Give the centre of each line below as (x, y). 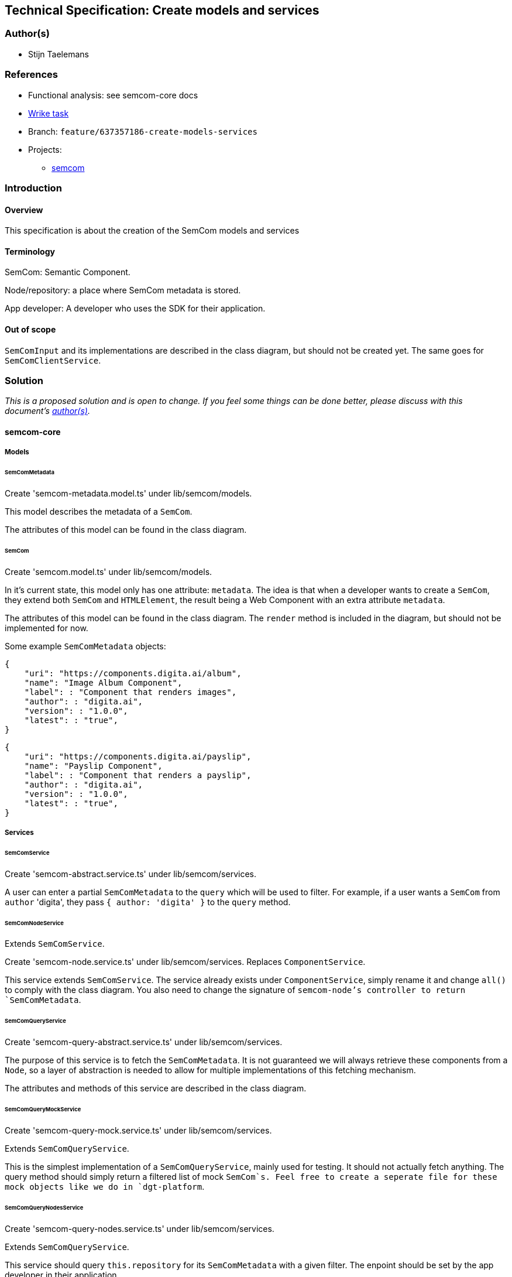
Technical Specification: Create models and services (162, 10)
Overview (24, 210)
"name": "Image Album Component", (103, 682)
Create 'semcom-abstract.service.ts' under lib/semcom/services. (130, 874)
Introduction (33, 188)
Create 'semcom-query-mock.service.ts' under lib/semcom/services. (138, 1130)
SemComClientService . (53, 360)
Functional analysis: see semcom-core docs (113, 95)
